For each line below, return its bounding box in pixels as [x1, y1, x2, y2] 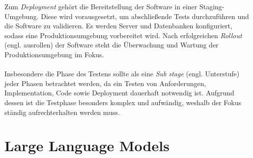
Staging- [199, 1, 225, 11]
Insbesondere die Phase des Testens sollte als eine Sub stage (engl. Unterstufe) [4, 68, 240, 79]
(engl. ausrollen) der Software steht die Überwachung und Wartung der [4, 40, 219, 50]
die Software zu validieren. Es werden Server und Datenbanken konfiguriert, [4, 21, 232, 31]
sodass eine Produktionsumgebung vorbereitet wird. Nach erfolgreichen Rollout [4, 30, 242, 40]
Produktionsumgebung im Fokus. [4, 49, 104, 59]
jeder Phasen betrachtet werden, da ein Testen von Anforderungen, [4, 78, 206, 88]
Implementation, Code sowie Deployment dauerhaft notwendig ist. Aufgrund [4, 88, 234, 98]
